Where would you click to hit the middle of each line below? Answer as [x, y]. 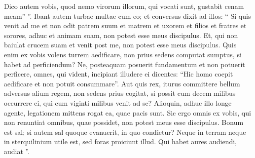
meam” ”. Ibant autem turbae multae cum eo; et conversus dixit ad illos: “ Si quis [127, 16]
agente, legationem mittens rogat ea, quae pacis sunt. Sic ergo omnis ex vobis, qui [127, 112]
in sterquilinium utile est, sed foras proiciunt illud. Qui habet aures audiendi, [120, 141]
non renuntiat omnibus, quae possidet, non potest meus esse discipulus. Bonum [124, 122]
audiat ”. [17, 151]
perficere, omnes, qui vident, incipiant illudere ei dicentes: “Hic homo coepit [119, 74]
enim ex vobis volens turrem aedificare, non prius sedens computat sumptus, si [123, 54]
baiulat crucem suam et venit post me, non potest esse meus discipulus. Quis [120, 45]
